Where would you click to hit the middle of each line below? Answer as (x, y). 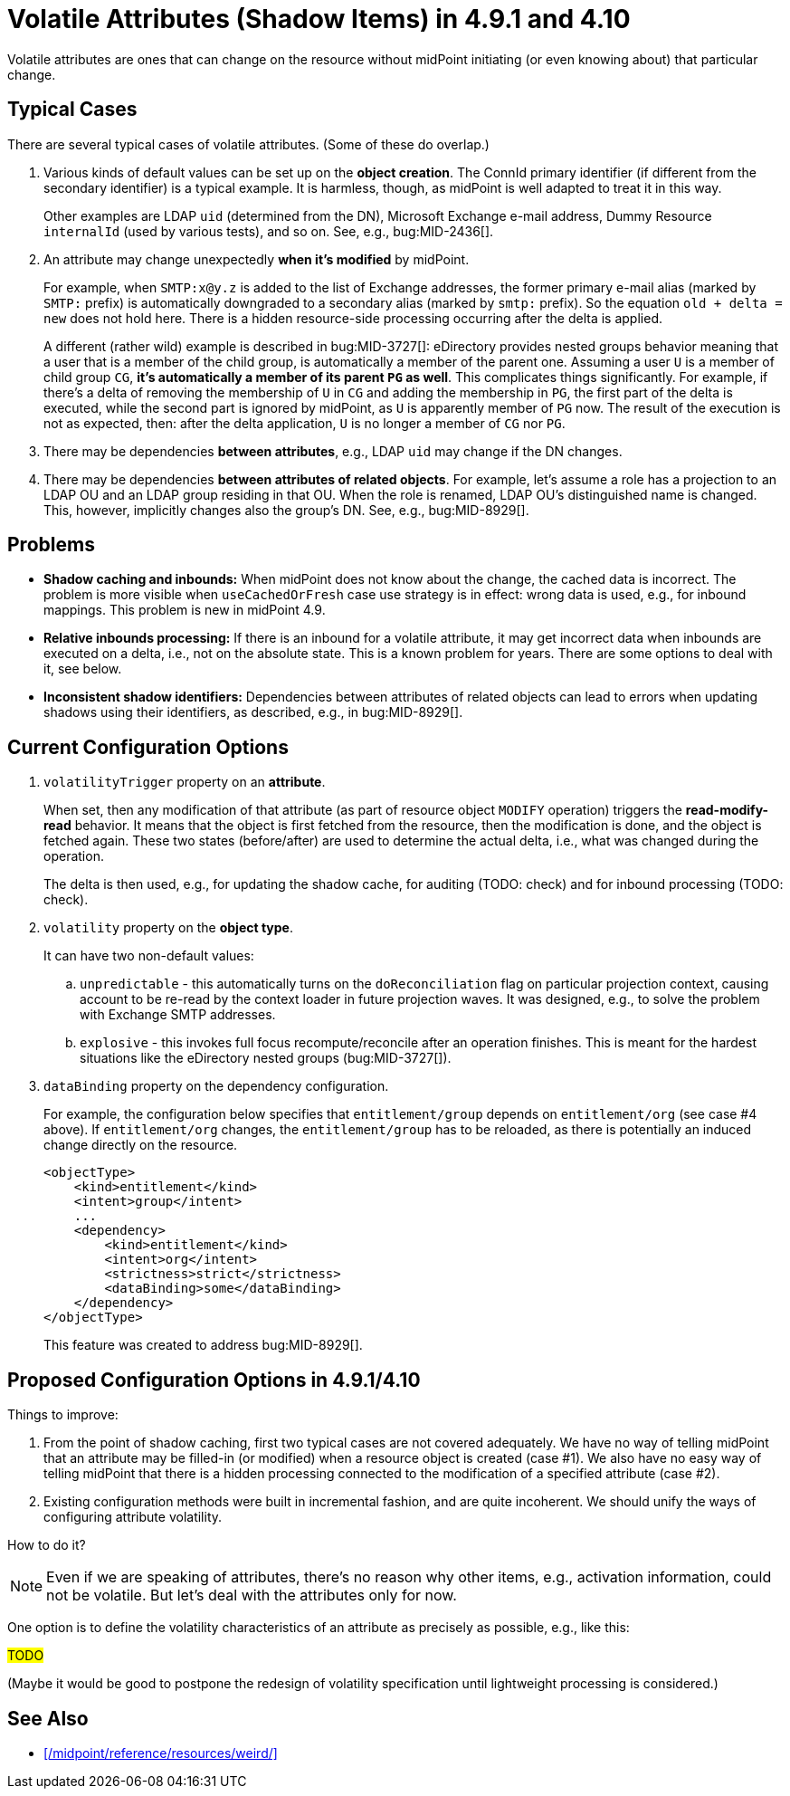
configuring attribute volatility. (133, 1517)
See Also (48, 1718)
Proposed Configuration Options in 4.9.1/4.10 (214, 1380)
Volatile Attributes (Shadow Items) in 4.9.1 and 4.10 (319, 19)
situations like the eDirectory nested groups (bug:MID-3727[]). (266, 1058)
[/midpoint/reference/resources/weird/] (161, 1753)
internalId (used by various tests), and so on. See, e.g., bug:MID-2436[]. (269, 231)
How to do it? (47, 1545)
